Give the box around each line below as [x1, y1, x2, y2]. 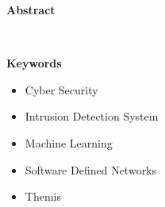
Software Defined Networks [25, 161, 157, 178]
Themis [25, 188, 61, 205]
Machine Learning [25, 134, 113, 151]
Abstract [6, 2, 56, 17]
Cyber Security [25, 81, 98, 98]
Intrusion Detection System [25, 108, 159, 125]
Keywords [6, 55, 62, 71]
